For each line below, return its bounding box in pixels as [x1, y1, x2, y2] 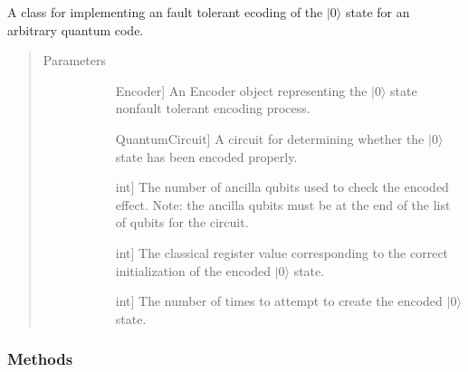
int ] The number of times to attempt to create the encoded [115, 291, 443, 310]
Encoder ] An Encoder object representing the [115, 81, 368, 100]
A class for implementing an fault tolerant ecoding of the [7, 3, 323, 21]
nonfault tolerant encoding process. [115, 99, 310, 118]
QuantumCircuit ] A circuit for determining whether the [115, 129, 425, 148]
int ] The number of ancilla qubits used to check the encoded [115, 177, 449, 196]
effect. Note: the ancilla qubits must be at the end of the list [115, 195, 451, 214]
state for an [345, 3, 410, 21]
